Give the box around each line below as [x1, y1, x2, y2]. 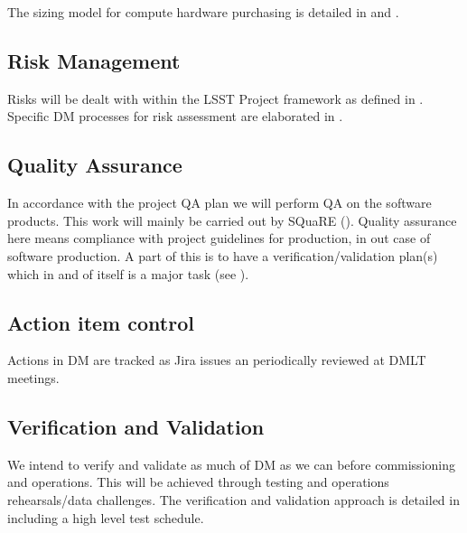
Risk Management [7, 46, 181, 74]
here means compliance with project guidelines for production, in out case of [7, 229, 431, 248]
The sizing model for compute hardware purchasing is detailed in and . [7, 3, 399, 21]
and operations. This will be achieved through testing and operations [7, 472, 389, 491]
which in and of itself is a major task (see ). [7, 264, 249, 283]
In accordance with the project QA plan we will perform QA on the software [7, 193, 432, 212]
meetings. [7, 368, 60, 387]
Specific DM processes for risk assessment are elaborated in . [7, 107, 343, 126]
